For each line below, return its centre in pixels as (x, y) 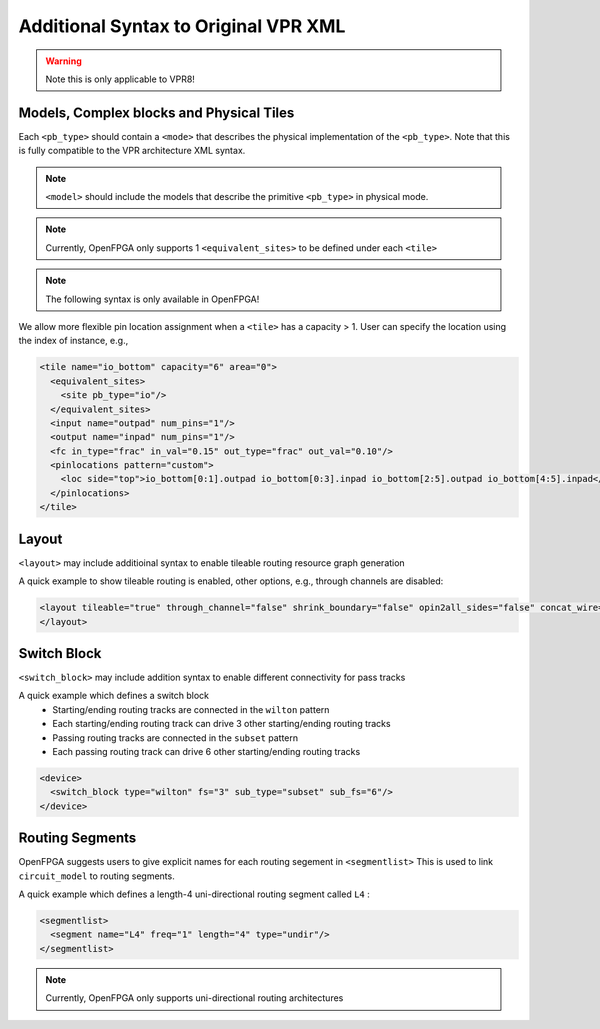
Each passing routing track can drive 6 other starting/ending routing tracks (206, 751)
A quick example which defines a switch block (114, 696)
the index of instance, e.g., (73, 341)
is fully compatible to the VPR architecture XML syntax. (132, 151)
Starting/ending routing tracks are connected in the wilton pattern (191, 709)
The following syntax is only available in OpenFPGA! (152, 299)
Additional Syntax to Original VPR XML (182, 26)
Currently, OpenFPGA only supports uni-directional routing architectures (194, 998)
